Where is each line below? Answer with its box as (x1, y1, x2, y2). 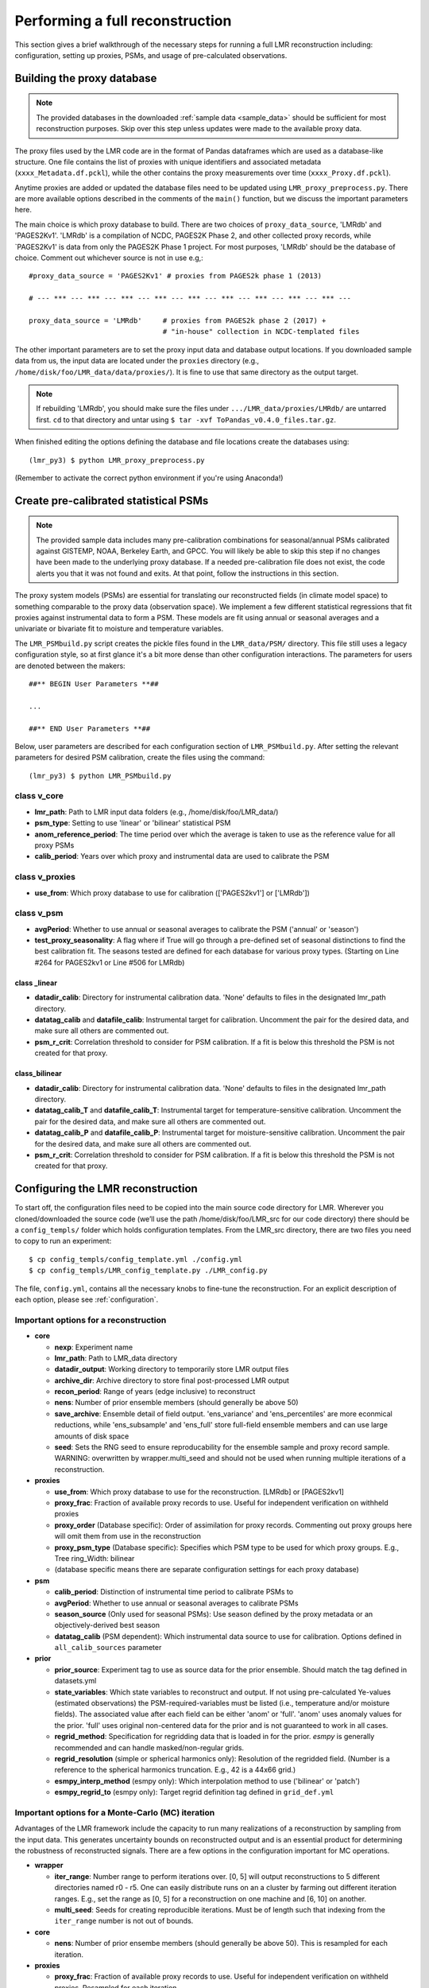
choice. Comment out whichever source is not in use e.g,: (14, 253, 204, 262)
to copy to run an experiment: (14, 1237, 112, 1246)
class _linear (14, 978, 57, 988)
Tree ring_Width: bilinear (54, 1553, 135, 1563)
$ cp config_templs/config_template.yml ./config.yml (29, 1255, 242, 1264)
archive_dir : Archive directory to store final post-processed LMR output (54, 1376, 290, 1385)
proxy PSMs (34, 841, 75, 850)
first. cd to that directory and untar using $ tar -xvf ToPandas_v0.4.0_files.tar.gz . (36, 414, 337, 425)
